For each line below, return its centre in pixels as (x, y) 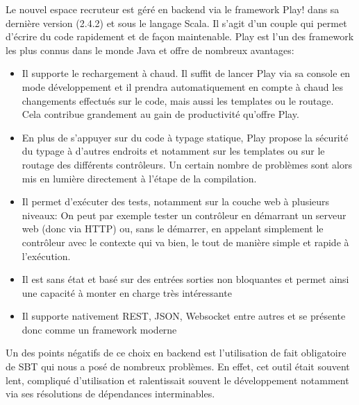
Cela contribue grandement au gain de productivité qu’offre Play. (160, 114)
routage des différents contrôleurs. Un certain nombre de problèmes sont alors (187, 164)
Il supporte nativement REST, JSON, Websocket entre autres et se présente (184, 316)
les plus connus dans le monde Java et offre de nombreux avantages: (150, 50)
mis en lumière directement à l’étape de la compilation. (139, 178)
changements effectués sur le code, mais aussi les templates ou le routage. (178, 100)
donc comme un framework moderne (99, 329)
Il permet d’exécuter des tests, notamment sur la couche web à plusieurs (176, 201)
